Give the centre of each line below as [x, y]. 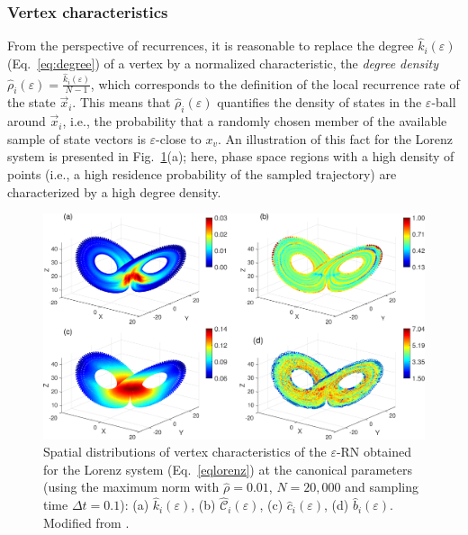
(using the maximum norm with [131, 487]
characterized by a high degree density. [114, 191]
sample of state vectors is [76, 138]
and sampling [382, 487]
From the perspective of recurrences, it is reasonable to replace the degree [211, 45]
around [27, 121]
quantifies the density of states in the [319, 102]
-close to [179, 138]
